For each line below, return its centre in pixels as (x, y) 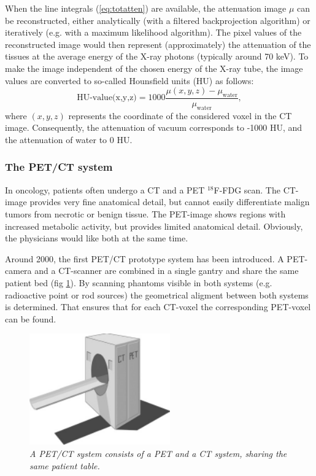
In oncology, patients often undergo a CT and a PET (105, 189)
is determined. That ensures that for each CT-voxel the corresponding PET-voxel (158, 307)
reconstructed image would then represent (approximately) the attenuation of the (158, 44)
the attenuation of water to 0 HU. (69, 139)
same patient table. (65, 465)
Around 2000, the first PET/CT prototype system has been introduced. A (145, 258)
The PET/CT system (59, 167)
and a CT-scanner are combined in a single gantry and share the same (167, 271)
